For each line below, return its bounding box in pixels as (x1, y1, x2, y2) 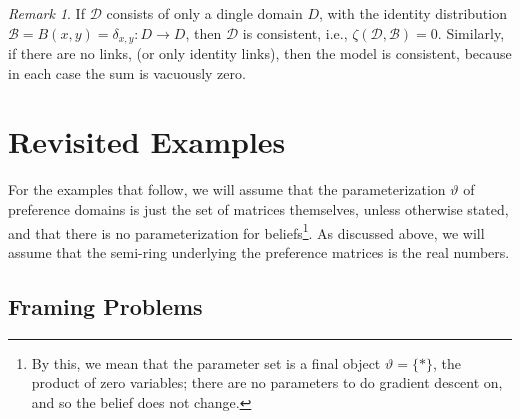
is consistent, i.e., (242, 22, 348, 43)
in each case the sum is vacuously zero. (8, 62, 246, 83)
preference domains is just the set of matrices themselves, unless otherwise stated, (8, 198, 509, 219)
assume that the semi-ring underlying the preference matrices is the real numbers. (8, 241, 510, 262)
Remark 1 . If (8, 3, 85, 23)
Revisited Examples (8, 121, 286, 162)
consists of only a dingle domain (106, 3, 303, 23)
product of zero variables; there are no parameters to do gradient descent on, (31, 372, 503, 393)
